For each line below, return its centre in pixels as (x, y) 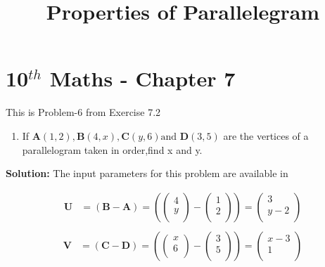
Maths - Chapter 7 (142, 78)
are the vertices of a (266, 135)
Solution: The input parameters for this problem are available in (147, 173)
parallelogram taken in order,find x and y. (112, 149)
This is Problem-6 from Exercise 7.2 (83, 112)
